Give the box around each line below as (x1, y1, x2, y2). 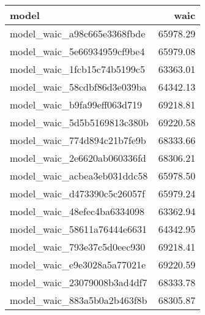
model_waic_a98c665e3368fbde (10, 26, 146, 40)
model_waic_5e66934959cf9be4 (10, 44, 145, 58)
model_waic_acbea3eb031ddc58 (10, 169, 148, 183)
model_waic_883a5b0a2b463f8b (10, 293, 147, 307)
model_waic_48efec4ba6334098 (10, 204, 144, 218)
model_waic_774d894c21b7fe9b (10, 133, 146, 147)
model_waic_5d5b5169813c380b (10, 115, 149, 129)
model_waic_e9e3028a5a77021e (10, 257, 146, 271)
